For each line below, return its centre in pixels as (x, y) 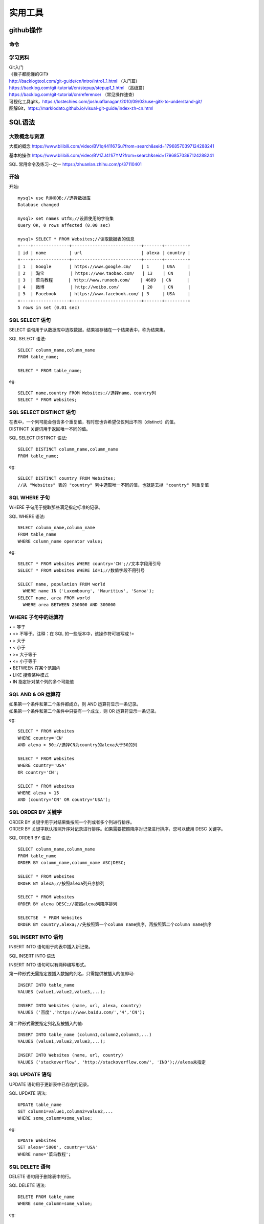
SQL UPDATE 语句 (30, 1075)
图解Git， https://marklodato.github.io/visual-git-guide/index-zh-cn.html (81, 108)
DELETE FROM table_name (46, 1197)
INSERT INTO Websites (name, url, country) (71, 1055)
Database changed (38, 205)
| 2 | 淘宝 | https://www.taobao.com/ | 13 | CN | (105, 273)
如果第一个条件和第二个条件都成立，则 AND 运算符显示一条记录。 (75, 704)
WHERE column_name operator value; (60, 541)
